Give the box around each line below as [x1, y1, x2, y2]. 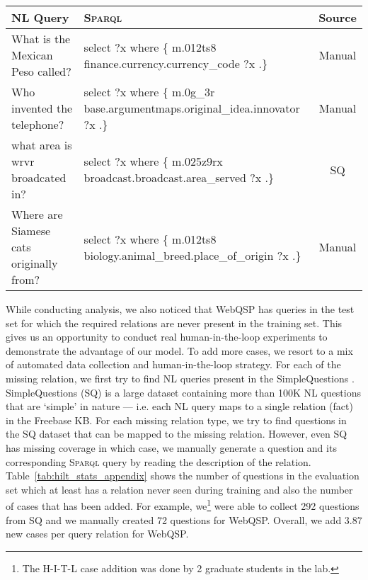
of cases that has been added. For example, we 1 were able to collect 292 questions [6, 496, 360, 513]
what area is [11, 137, 72, 153]
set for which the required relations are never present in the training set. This [6, 315, 343, 330]
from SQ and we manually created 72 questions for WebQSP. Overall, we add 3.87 [6, 512, 362, 527]
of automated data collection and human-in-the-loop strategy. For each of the [6, 357, 341, 372]
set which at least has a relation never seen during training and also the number [6, 482, 353, 496]
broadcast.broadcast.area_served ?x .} [84, 169, 275, 186]
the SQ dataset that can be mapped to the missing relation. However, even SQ [6, 426, 347, 441]
